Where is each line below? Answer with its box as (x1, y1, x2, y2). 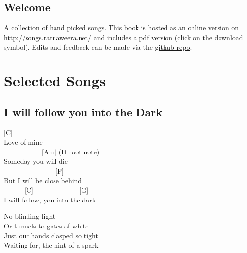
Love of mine (4, 137, 43, 147)
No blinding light (4, 211, 55, 221)
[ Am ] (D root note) (41, 146, 100, 156)
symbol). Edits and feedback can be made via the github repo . (4, 42, 192, 52)
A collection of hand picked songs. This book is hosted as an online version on (4, 23, 239, 33)
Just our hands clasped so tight (4, 230, 98, 240)
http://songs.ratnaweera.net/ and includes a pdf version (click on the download (4, 32, 243, 42)
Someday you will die (4, 156, 68, 166)
